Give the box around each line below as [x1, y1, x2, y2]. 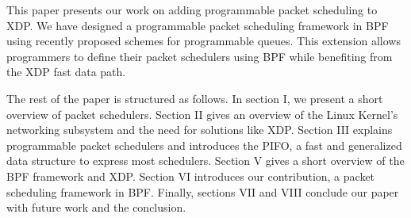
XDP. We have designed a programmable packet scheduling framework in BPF [6, 17, 389, 33]
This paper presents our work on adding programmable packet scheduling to [6, 2, 378, 17]
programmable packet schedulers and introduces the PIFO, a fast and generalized [6, 136, 402, 153]
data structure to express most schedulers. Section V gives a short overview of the [6, 152, 405, 169]
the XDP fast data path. [6, 63, 126, 80]
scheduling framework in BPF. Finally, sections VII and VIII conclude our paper [6, 183, 399, 200]
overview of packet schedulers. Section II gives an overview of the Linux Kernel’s [6, 105, 398, 122]
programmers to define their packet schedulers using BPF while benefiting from [6, 48, 393, 64]
